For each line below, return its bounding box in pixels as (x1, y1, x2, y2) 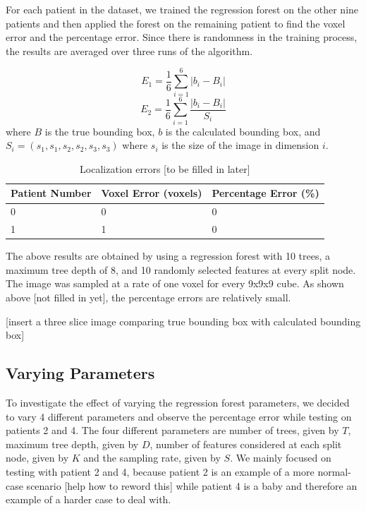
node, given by (6, 450, 69, 465)
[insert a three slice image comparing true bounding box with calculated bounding (6, 313, 361, 328)
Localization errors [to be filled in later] (80, 161, 250, 176)
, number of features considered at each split (150, 436, 342, 451)
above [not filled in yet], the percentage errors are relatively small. (6, 289, 291, 304)
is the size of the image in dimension (161, 138, 319, 152)
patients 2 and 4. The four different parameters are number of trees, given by (6, 423, 339, 438)
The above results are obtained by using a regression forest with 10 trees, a (6, 248, 331, 263)
